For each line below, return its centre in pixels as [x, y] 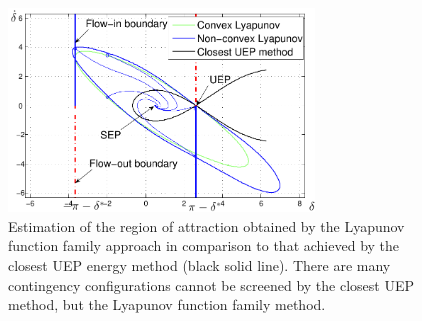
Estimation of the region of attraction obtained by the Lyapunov [206, 225]
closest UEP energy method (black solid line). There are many [199, 264]
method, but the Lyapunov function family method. [167, 304]
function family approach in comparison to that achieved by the [204, 245]
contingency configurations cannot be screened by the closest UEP [211, 284]
